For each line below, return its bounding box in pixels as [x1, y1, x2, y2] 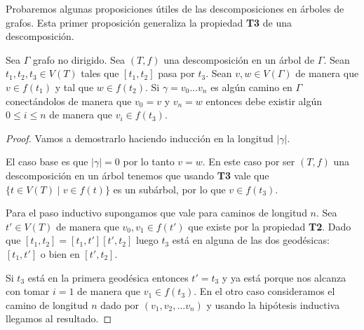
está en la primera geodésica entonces [27, 270, 189, 284]
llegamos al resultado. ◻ [6, 311, 112, 326]
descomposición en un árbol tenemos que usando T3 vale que [6, 167, 269, 182]
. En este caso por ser [202, 154, 295, 169]
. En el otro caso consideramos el [194, 284, 335, 298]
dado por [100, 297, 140, 312]
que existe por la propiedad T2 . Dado [188, 219, 351, 233]
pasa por [158, 66, 195, 81]
